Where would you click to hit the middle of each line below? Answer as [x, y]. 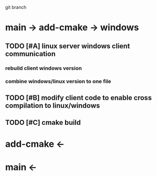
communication [30, 54]
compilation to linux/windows [53, 106]
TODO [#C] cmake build [43, 123]
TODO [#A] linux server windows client [68, 46]
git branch [16, 7]
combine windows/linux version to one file [58, 81]
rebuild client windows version [44, 68]
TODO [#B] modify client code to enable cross [78, 98]
